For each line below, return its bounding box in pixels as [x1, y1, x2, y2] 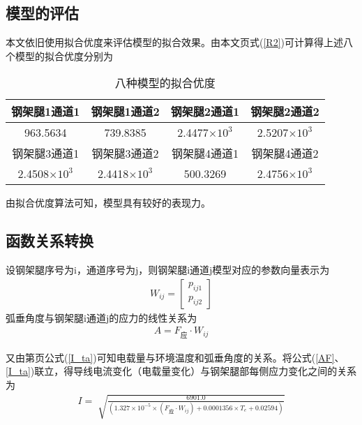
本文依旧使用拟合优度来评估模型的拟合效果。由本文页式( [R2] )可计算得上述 [6, 35, 343, 50]
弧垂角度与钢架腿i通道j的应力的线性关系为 [6, 310, 197, 325]
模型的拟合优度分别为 [15, 48, 113, 63]
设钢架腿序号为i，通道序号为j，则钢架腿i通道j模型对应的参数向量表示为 [6, 262, 330, 277]
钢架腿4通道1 [172, 145, 239, 162]
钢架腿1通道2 [91, 103, 160, 120]
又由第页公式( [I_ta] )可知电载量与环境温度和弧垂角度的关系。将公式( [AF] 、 [6, 350, 345, 364]
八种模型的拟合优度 [114, 75, 216, 91]
